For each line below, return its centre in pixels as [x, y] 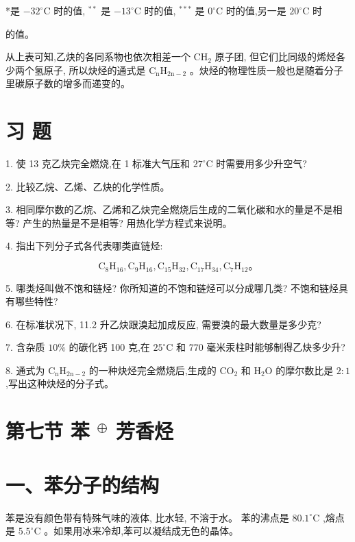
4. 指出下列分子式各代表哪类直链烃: [84, 246]
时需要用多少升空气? [261, 163]
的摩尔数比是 [305, 370]
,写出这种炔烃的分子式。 [60, 383]
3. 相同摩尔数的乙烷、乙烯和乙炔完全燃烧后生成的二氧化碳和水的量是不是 [169, 209]
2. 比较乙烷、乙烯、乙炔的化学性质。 [88, 186]
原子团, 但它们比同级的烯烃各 [280, 57]
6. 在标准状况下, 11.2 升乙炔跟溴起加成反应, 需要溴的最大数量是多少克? [163, 324]
